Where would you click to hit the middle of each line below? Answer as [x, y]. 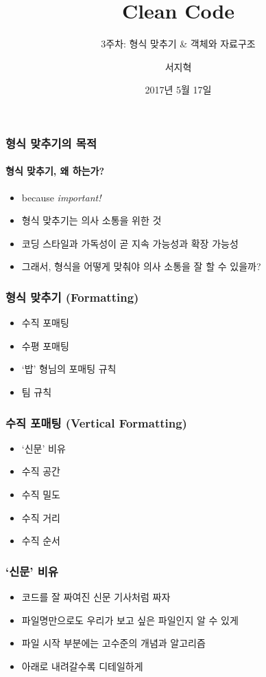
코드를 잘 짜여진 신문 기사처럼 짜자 [96, 597]
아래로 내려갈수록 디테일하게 [82, 666]
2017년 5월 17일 [178, 90]
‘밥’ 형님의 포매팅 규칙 [69, 369]
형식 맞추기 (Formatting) [72, 297]
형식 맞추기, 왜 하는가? [55, 171]
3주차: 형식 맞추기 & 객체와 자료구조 [178, 44]
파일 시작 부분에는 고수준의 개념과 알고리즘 [113, 643]
